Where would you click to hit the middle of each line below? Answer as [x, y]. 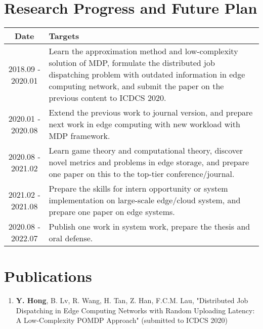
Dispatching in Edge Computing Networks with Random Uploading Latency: [135, 310]
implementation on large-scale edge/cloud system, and [145, 200]
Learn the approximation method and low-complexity [143, 51]
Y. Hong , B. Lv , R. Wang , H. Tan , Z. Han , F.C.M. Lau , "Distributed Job [132, 300]
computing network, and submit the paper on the [136, 86]
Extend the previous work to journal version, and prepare [151, 113]
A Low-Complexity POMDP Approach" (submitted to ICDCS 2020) [122, 320]
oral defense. [71, 238]
